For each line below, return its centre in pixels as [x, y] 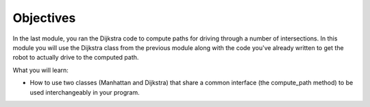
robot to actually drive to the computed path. [76, 58]
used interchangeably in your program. [85, 92]
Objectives [44, 18]
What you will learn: [40, 70]
